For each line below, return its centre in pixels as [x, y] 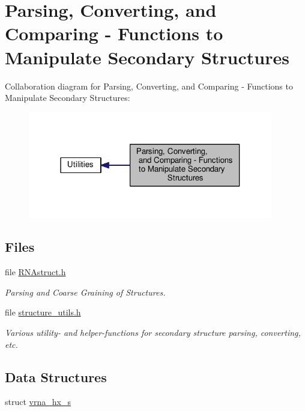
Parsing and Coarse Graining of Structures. [85, 292]
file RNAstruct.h [35, 272]
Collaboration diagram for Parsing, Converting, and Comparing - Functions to [149, 86]
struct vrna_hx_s [38, 402]
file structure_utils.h [43, 312]
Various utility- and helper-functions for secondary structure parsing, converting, [153, 333]
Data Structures [56, 376]
